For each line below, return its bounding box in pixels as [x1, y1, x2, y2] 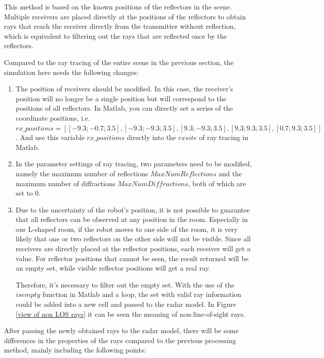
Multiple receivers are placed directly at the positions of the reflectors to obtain [4, 11, 246, 21]
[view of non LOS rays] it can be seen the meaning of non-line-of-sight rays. [15, 308, 246, 319]
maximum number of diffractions [15, 178, 116, 188]
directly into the [127, 132, 176, 143]
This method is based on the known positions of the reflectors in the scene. [4, 1, 232, 11]
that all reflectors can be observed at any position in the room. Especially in [15, 214, 248, 224]
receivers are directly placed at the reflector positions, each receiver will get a [15, 243, 251, 254]
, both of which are [188, 178, 246, 188]
